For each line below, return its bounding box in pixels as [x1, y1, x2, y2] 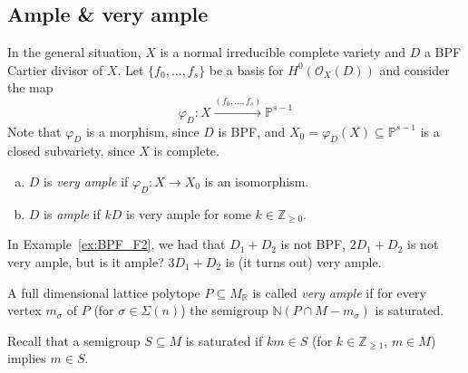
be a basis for [209, 60, 284, 79]
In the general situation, [7, 43, 141, 62]
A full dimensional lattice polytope [7, 282, 200, 301]
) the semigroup [180, 301, 268, 320]
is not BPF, [280, 234, 346, 253]
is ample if [44, 204, 101, 223]
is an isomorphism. [204, 171, 309, 190]
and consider [379, 60, 450, 79]
